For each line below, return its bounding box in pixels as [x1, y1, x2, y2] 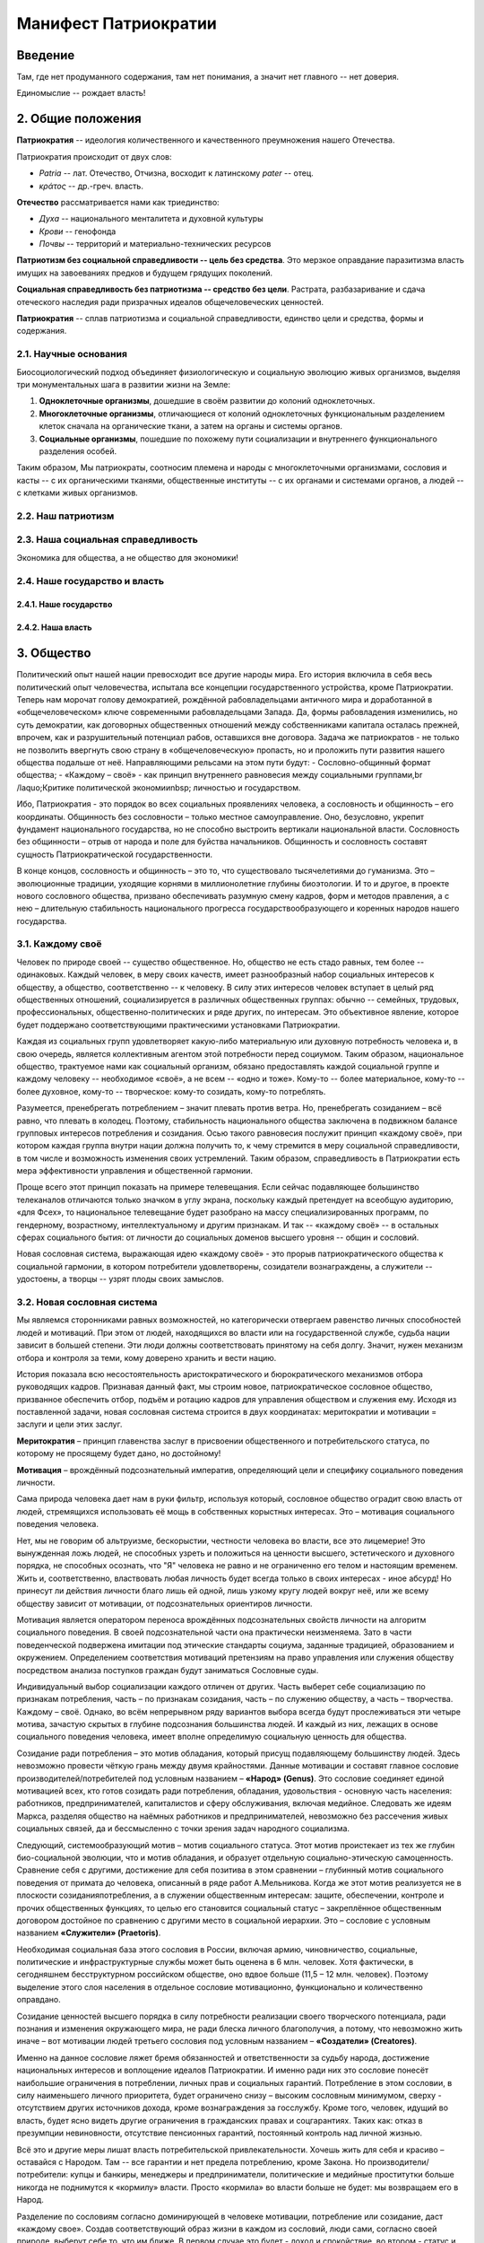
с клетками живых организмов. [16, 487, 138, 498]
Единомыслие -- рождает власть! [16, 88, 146, 99]
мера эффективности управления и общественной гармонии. [16, 1165, 253, 1176]
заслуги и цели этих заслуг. [16, 1418, 123, 1430]
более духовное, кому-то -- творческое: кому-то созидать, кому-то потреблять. [16, 1086, 326, 1096]
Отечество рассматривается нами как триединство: [16, 196, 220, 207]
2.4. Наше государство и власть [16, 574, 165, 587]
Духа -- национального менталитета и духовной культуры [39, 214, 264, 224]
